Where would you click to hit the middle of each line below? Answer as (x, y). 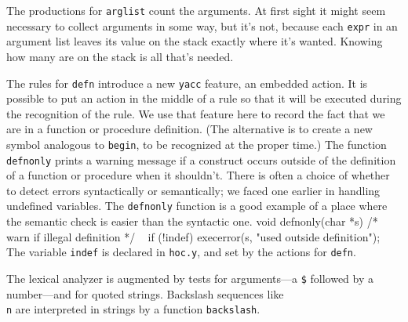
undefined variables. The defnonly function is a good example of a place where (197, 206)
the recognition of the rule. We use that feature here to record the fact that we (196, 113)
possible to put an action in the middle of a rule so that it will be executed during (204, 98)
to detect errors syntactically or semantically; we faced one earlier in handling (193, 190)
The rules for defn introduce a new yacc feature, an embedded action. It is (187, 83)
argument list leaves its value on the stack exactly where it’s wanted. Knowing (195, 41)
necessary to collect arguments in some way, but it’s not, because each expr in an (202, 25)
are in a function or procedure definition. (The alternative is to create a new (189, 129)
